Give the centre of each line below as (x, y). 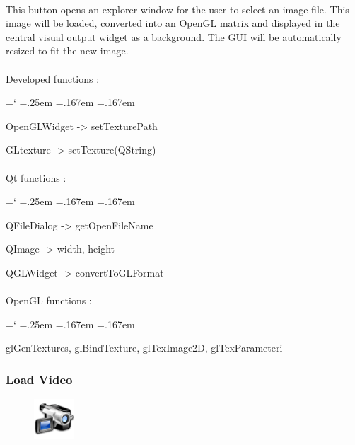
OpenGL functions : (49, 300)
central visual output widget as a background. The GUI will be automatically (174, 36)
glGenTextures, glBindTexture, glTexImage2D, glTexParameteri (144, 348)
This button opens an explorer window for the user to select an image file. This (177, 9)
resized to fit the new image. (67, 51)
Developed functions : (53, 78)
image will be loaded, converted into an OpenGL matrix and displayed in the (173, 23)
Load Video (39, 379)
